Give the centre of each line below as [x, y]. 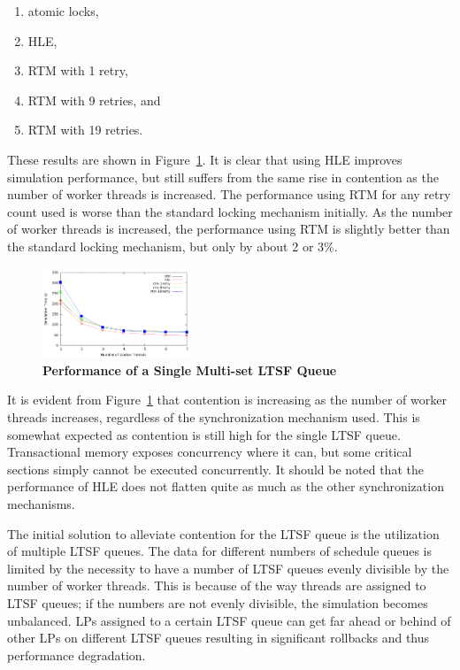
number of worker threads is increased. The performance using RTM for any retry [229, 194]
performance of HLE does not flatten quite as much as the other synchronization [226, 486]
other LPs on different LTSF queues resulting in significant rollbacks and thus [218, 638]
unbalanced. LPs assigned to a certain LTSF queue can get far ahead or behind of [229, 620]
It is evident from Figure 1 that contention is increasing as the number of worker [227, 400]
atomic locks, [63, 11]
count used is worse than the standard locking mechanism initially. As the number [230, 211]
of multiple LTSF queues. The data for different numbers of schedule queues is [219, 551]
